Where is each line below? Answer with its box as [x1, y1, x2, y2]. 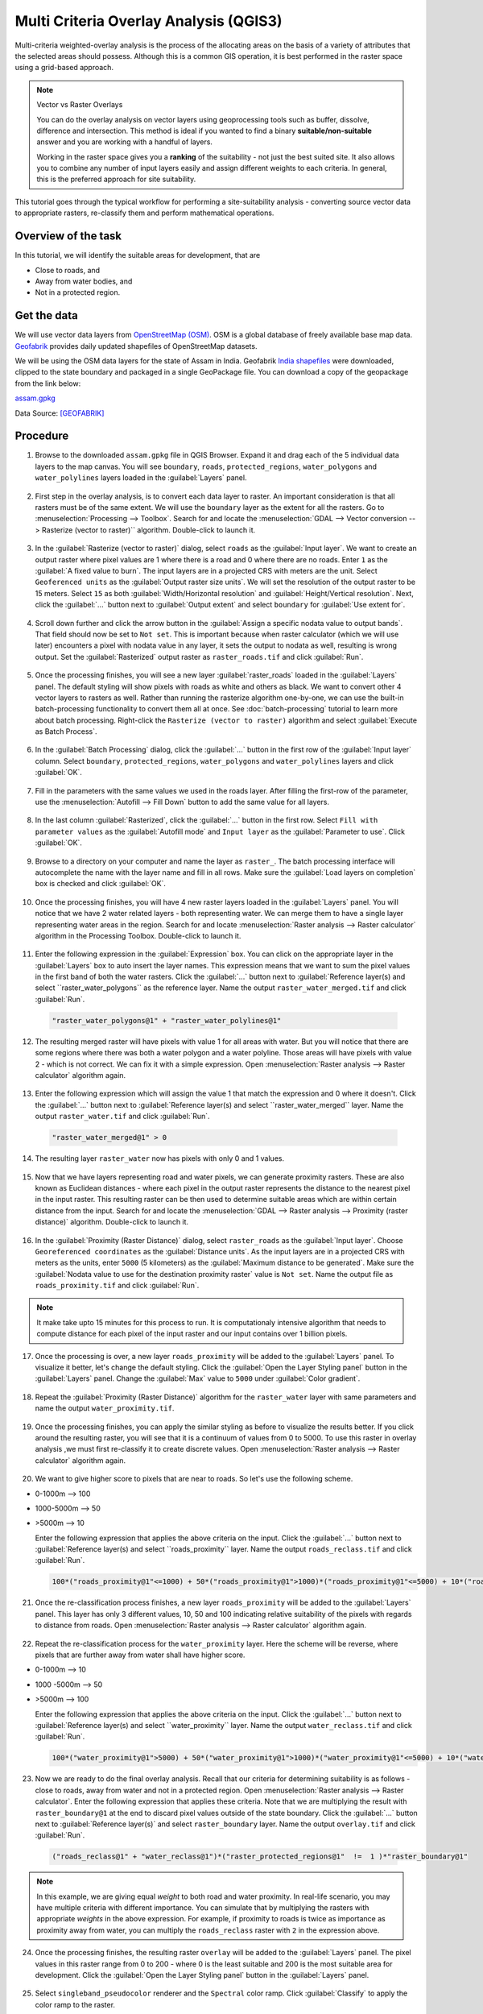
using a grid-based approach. [14, 63, 114, 73]
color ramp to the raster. [35, 1999, 116, 2009]
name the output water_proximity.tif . [35, 1403, 175, 1413]
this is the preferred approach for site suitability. [36, 174, 196, 184]
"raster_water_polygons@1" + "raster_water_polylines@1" [52, 1016, 282, 1025]
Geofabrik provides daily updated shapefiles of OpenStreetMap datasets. [14, 341, 258, 350]
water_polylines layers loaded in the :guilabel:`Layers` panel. [35, 473, 247, 483]
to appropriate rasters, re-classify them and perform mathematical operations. [14, 208, 275, 218]
